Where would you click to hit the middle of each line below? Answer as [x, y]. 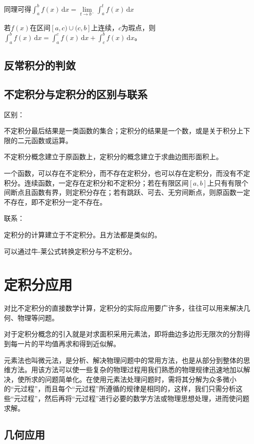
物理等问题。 [38, 317]
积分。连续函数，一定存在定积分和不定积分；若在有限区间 [96, 182]
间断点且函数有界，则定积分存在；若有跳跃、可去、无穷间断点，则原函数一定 [127, 192]
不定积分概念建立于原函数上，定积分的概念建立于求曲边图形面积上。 [113, 157]
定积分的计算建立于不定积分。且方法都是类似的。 [83, 234]
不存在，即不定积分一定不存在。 [55, 201]
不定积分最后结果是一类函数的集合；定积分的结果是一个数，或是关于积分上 [124, 131]
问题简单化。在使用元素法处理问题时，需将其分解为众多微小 [140, 379]
